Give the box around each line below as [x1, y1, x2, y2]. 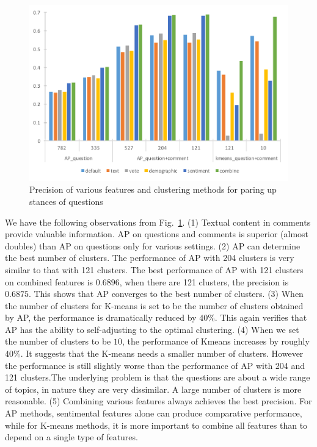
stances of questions [29, 195, 103, 207]
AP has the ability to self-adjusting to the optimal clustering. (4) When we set [5, 323, 299, 335]
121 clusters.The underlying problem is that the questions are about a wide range [5, 371, 310, 384]
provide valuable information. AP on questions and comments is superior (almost [5, 227, 309, 240]
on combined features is [5, 275, 93, 288]
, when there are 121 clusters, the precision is [119, 275, 289, 288]
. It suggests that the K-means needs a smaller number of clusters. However [20, 347, 304, 360]
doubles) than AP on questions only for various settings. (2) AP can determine [5, 239, 301, 252]
